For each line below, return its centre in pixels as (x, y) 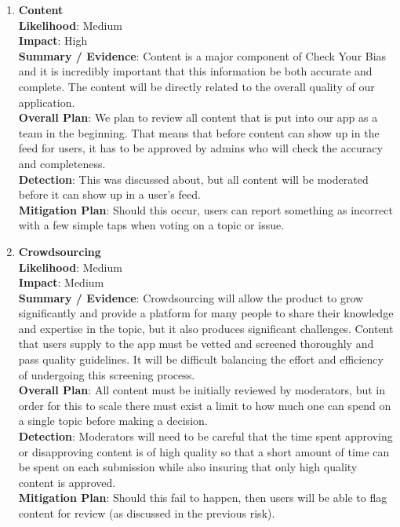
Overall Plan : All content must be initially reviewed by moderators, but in (202, 390)
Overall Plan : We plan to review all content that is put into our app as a (198, 117)
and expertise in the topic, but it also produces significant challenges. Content (206, 328)
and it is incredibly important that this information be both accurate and (195, 71)
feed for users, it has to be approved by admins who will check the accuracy (200, 148)
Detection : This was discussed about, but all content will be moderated (193, 179)
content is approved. (67, 482)
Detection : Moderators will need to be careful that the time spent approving (205, 436)
